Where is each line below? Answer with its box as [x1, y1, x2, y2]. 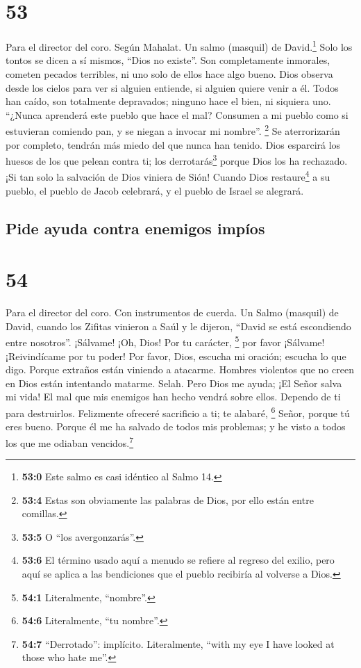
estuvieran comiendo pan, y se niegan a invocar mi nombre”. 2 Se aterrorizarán [6, 122, 340, 138]
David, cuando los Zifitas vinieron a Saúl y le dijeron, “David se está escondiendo [6, 318, 351, 333]
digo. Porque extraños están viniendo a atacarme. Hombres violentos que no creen [6, 362, 354, 377]
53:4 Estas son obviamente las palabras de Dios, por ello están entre [22, 492, 314, 507]
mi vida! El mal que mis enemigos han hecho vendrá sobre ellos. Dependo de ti [6, 389, 341, 404]
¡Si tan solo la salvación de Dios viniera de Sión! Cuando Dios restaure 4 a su [6, 168, 330, 184]
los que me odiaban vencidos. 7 [6, 433, 134, 450]
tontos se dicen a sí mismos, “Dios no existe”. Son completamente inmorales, [6, 53, 330, 67]
